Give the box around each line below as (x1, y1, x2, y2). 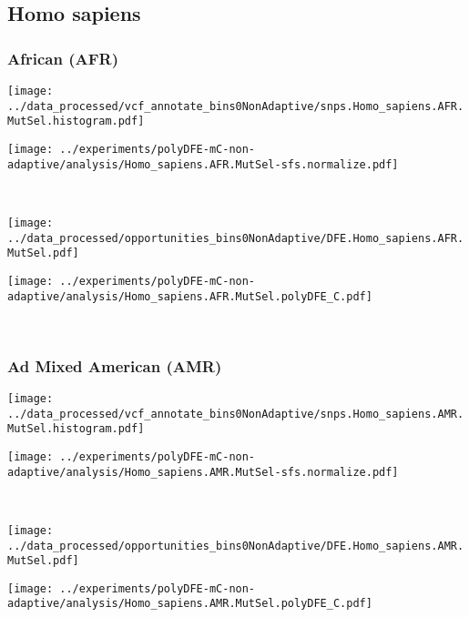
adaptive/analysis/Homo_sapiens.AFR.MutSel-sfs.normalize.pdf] (7, 157, 399, 171)
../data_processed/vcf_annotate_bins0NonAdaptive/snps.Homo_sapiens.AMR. (7, 407, 464, 420)
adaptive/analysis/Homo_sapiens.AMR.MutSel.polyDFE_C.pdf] (7, 597, 372, 611)
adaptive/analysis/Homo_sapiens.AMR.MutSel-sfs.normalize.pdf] (7, 465, 399, 479)
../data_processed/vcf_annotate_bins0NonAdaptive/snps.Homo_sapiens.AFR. (7, 99, 464, 113)
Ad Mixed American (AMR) (7, 354, 222, 377)
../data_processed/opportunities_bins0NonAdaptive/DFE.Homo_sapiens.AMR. (7, 539, 464, 552)
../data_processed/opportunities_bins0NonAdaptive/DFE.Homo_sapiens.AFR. (7, 231, 464, 245)
